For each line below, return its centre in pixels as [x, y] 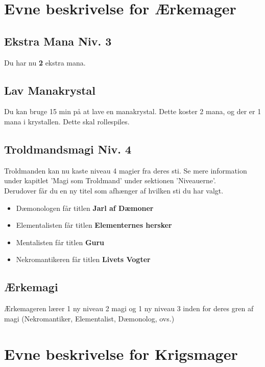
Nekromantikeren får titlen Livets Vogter [83, 259]
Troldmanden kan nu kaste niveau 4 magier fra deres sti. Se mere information [126, 170]
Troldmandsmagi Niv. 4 [68, 149]
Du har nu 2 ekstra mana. [45, 62]
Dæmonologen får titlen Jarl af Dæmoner [85, 208]
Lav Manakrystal [50, 90]
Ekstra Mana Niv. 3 [58, 41]
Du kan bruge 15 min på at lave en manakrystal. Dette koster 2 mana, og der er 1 [133, 111]
